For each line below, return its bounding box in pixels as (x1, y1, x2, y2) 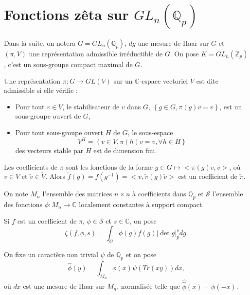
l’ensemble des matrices (42, 189, 112, 199)
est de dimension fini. (93, 145, 157, 155)
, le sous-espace (127, 127, 173, 137)
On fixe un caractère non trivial (4, 249, 98, 260)
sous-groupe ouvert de (15, 111, 81, 121)
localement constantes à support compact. (79, 199, 204, 209)
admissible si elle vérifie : (4, 85, 78, 95)
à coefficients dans (132, 189, 186, 199)
